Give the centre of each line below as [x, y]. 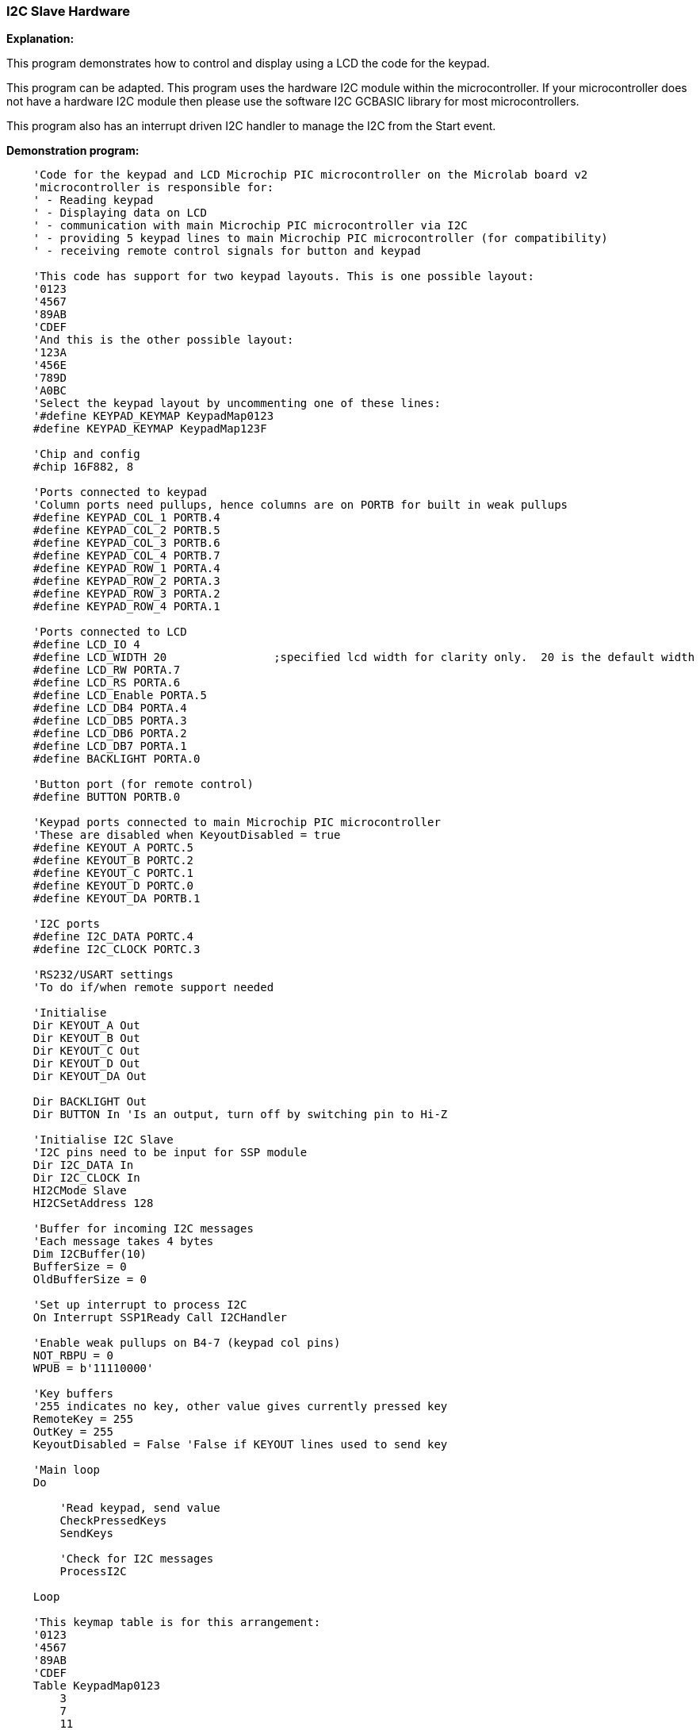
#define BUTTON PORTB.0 [107, 797]
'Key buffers [73, 1394]
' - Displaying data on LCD [120, 213]
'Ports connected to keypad [120, 492]
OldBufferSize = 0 [90, 1280]
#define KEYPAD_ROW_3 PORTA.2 [126, 594]
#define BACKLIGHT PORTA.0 [117, 759]
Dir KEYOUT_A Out [86, 1026]
